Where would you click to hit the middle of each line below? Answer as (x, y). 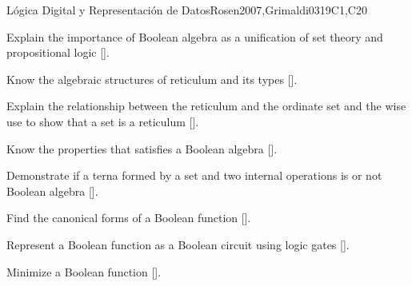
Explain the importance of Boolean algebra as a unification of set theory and (195, 36)
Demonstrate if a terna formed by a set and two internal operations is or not (194, 175)
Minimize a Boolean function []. (84, 271)
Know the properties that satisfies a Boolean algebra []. (142, 148)
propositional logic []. (58, 52)
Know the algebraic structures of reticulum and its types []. (152, 79)
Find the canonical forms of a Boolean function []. (129, 218)
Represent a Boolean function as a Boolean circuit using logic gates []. (178, 244)
